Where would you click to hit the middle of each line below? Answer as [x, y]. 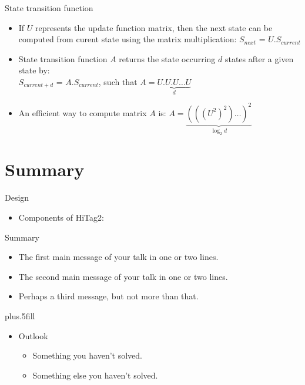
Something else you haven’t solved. [95, 375]
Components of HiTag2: [61, 217]
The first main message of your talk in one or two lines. [118, 257]
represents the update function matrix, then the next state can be [154, 27]
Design [17, 197]
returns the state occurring [167, 58]
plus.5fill [20, 315]
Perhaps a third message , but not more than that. [108, 296]
